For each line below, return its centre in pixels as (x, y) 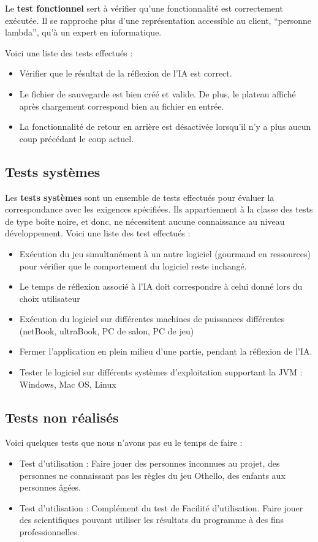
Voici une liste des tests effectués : (69, 52)
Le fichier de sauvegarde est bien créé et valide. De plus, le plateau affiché (157, 93)
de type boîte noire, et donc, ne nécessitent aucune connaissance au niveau (145, 221)
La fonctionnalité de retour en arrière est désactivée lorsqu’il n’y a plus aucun (165, 126)
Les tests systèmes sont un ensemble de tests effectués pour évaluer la (140, 197)
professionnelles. (49, 532)
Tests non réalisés (62, 417)
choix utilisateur (50, 298)
